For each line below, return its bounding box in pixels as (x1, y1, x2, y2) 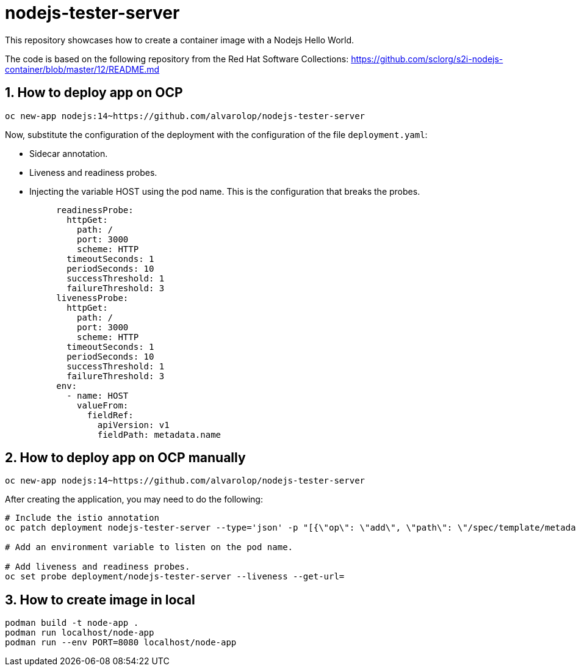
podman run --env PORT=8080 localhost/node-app (5, 637, 237, 648)
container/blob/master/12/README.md (5, 63, 160, 74)
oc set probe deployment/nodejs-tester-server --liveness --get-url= (5, 571, 345, 582)
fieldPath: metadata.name (97, 429, 221, 440)
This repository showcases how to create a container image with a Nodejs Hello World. (5, 34, 355, 45)
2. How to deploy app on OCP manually (5, 450, 246, 466)
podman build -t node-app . (5, 618, 139, 628)
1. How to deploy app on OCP (5, 85, 183, 101)
